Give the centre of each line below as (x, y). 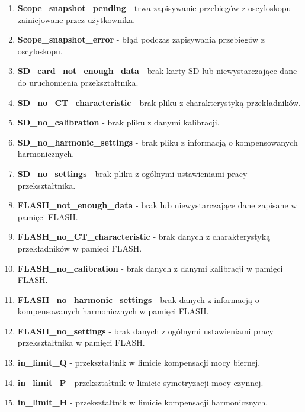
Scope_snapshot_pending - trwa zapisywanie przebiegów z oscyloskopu (154, 8)
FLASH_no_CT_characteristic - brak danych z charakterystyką (144, 236)
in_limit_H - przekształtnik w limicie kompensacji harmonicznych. (143, 402)
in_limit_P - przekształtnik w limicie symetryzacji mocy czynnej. (140, 382)
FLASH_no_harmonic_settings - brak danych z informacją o (138, 299)
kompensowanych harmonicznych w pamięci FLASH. (113, 311)
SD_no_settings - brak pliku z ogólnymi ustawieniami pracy (132, 173)
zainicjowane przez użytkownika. (76, 19)
